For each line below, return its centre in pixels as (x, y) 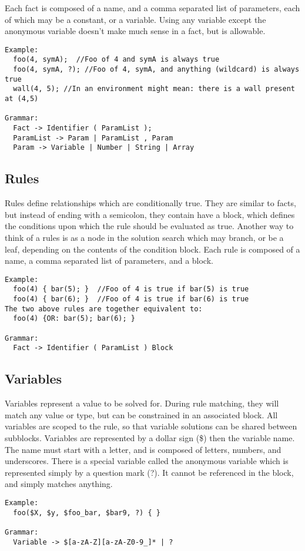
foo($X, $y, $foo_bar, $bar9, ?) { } (87, 513)
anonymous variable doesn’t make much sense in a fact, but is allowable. (135, 31)
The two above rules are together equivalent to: (104, 309)
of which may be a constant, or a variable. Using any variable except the (135, 19)
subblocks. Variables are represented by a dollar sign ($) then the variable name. (150, 438)
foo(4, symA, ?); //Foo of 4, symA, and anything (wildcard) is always (156, 70)
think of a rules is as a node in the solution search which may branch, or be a (144, 237)
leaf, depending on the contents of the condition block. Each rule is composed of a (152, 249)
